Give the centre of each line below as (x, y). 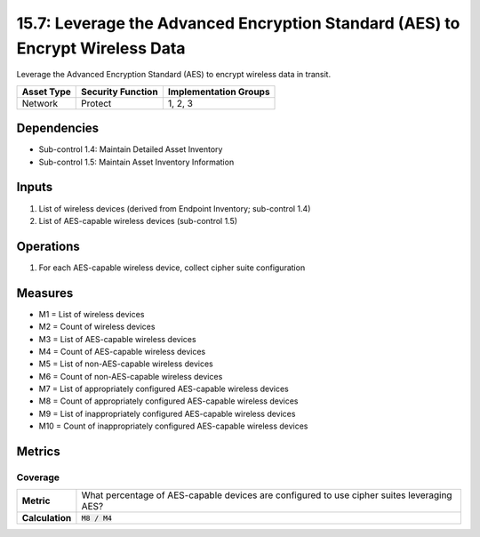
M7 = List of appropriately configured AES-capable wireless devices (164, 389)
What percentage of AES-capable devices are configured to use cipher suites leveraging (267, 495)
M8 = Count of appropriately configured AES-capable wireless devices (168, 401)
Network (40, 103)
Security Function (120, 92)
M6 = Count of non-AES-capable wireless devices (131, 376)
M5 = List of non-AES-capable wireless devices (126, 364)
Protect (96, 103)
